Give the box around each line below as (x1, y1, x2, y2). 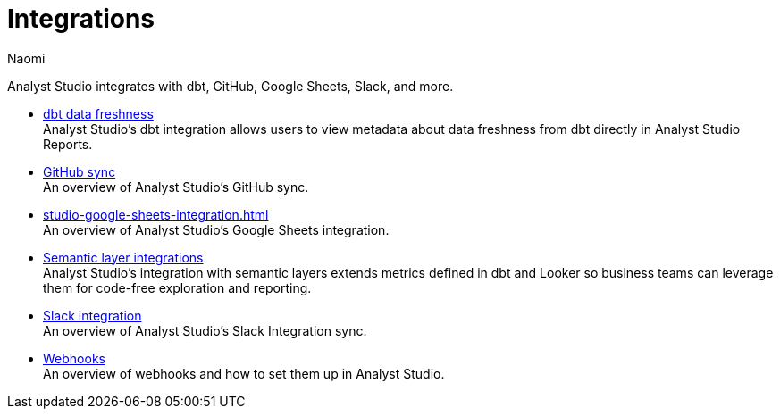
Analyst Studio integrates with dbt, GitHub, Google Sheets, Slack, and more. (7, 78, 454, 94)
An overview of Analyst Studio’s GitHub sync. (43, 179, 309, 195)
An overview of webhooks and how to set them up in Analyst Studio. (43, 365, 445, 381)
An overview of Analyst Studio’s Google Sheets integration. (43, 221, 390, 237)
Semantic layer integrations (43, 249, 204, 265)
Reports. (43, 136, 93, 152)
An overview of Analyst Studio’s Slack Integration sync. (43, 322, 367, 338)
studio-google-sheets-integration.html (43, 206, 269, 222)
